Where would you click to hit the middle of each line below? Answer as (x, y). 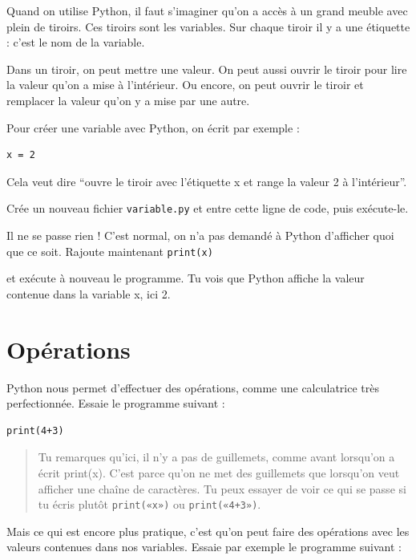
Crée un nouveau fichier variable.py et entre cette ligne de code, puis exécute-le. (208, 208)
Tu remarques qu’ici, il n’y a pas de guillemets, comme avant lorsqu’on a (216, 457)
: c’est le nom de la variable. (76, 42)
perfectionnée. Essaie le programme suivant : (116, 403)
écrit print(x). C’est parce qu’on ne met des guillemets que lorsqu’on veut (219, 472)
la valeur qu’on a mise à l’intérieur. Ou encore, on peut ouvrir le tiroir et (185, 85)
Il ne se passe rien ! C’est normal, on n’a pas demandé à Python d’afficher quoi (200, 235)
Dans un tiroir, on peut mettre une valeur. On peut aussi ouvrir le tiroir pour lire (207, 69)
